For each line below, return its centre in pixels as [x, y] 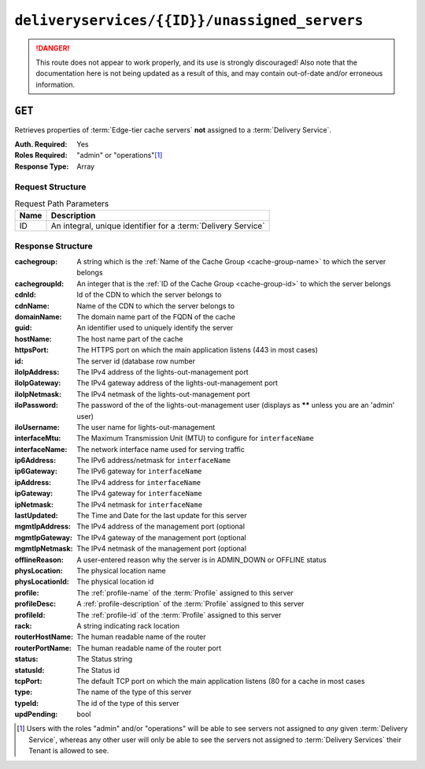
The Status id [98, 670]
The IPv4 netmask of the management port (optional [162, 549]
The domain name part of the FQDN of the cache [156, 317]
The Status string [105, 659]
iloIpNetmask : [38, 394]
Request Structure [50, 187]
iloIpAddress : [37, 371]
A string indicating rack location [128, 625]
